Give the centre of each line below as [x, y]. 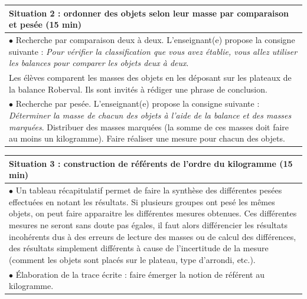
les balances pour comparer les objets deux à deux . [99, 63]
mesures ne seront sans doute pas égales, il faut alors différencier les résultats [148, 225]
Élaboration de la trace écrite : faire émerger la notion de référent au [140, 274]
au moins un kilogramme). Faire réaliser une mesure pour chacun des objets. [147, 138]
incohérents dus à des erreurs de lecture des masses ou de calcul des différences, [153, 236]
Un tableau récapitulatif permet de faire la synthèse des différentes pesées [149, 190]
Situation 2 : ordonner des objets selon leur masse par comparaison [149, 13]
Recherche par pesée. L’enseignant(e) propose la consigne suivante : [138, 103]
